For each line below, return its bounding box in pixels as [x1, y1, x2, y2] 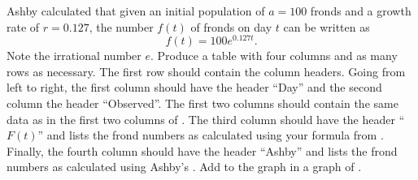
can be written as [283, 18, 370, 35]
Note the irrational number [7, 47, 142, 64]
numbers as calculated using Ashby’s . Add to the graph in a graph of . [7, 158, 362, 175]
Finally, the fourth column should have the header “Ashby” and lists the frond [7, 142, 398, 159]
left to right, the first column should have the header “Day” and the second [7, 79, 382, 96]
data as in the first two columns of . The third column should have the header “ [7, 110, 405, 127]
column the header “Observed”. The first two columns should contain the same [7, 95, 398, 112]
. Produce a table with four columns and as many [150, 47, 398, 64]
